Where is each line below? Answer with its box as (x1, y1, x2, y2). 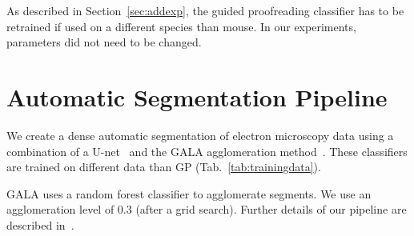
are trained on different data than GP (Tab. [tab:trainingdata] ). (6, 158, 321, 175)
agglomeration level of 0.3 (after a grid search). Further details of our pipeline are (6, 201, 407, 218)
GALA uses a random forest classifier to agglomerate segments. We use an (6, 185, 372, 202)
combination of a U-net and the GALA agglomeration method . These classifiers (6, 142, 408, 159)
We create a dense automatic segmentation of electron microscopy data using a (6, 126, 394, 143)
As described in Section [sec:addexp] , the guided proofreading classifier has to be (6, 2, 404, 18)
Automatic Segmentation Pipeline (6, 80, 388, 113)
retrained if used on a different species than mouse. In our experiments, (6, 18, 356, 34)
